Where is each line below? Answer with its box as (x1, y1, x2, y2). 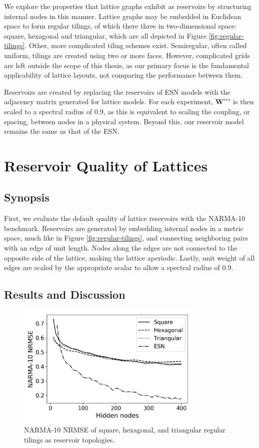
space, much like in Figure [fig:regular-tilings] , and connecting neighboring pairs (4, 233, 248, 243)
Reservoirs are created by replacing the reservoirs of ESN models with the (4, 86, 230, 97)
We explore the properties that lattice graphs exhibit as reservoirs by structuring (4, 1, 252, 11)
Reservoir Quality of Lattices (4, 155, 208, 175)
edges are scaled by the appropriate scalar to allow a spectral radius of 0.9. (4, 262, 233, 273)
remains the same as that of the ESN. (4, 126, 119, 136)
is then (233, 96, 254, 107)
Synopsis (4, 189, 49, 205)
